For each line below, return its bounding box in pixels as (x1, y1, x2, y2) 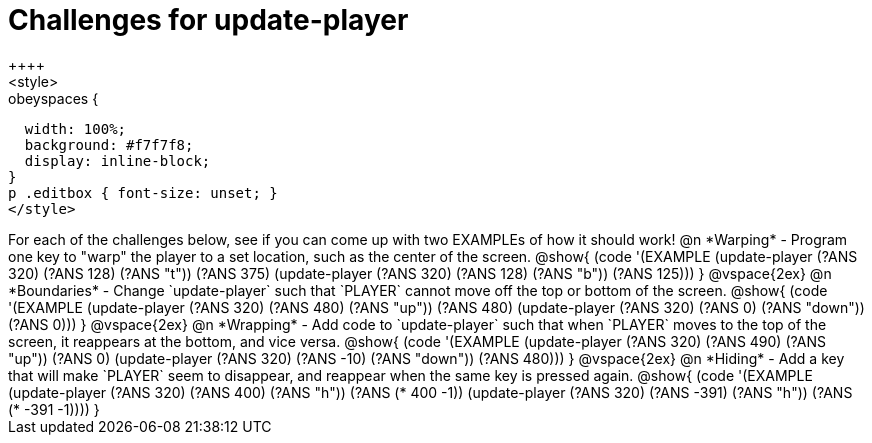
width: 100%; (24, 120, 127, 137)
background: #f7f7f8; (24, 136, 194, 153)
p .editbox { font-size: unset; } (8, 184, 278, 201)
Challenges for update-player (8, 3, 409, 37)
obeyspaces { (8, 89, 99, 107)
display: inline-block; (24, 152, 211, 169)
